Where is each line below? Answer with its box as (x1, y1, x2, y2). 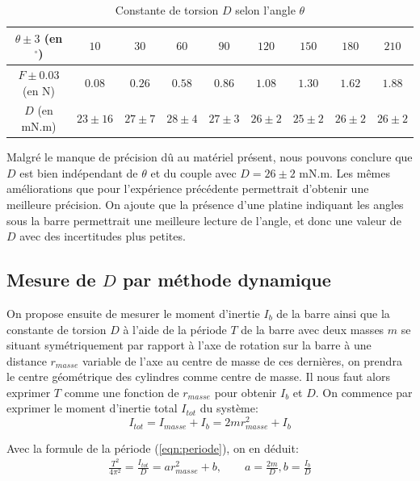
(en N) (22, 82, 56, 98)
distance (6, 352, 47, 369)
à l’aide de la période (123, 320, 227, 337)
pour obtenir (214, 383, 277, 400)
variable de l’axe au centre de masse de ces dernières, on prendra (82, 352, 402, 369)
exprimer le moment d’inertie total (6, 399, 178, 416)
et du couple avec (150, 164, 237, 181)
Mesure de (6, 267, 96, 292)
